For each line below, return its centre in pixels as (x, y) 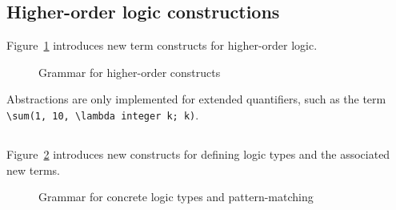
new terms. (33, 170)
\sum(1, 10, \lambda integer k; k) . (103, 114)
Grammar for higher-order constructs (130, 72)
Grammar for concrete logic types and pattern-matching (176, 197)
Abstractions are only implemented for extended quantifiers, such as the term (196, 99)
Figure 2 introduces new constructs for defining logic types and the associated (198, 154)
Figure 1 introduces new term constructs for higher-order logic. (162, 45)
